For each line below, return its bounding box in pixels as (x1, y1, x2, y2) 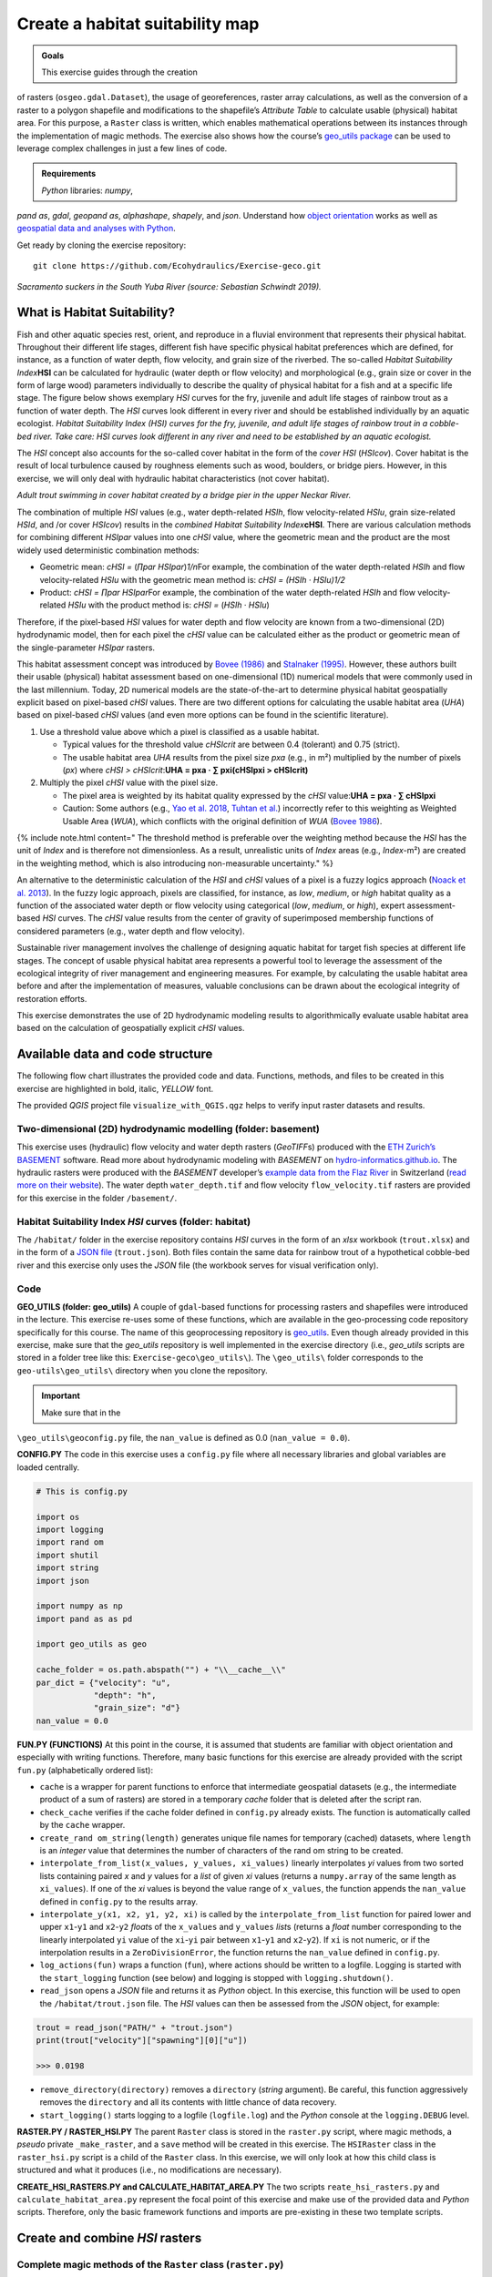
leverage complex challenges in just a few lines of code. (16, 142, 228, 154)
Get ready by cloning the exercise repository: (16, 240, 187, 250)
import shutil (36, 1549, 99, 1560)
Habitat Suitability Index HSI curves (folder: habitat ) (16, 1215, 251, 1228)
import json (36, 1576, 90, 1586)
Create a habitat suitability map (16, 14, 260, 34)
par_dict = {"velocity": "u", (36, 1677, 171, 1688)
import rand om (36, 1537, 104, 1547)
